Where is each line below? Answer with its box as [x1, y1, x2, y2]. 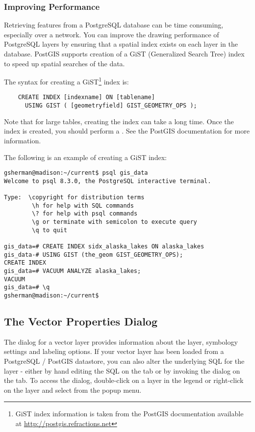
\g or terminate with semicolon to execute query [32, 218, 197, 226]
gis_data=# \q [4, 284, 50, 291]
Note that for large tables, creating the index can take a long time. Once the [4, 116, 234, 126]
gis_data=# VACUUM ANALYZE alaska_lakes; [4, 268, 141, 274]
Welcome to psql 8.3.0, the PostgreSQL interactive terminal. [4, 177, 211, 185]
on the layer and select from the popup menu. [4, 384, 142, 395]
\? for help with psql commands [32, 210, 138, 217]
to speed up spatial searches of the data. [4, 58, 125, 68]
